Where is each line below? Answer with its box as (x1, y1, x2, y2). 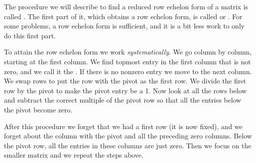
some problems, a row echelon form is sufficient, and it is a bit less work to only (4, 21, 245, 31)
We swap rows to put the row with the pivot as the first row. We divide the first (4, 76, 246, 86)
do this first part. (4, 30, 56, 40)
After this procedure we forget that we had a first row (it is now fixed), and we (4, 121, 243, 131)
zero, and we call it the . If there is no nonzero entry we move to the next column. (4, 66, 252, 76)
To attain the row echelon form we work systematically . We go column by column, (4, 47, 252, 57)
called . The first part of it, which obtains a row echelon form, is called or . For (4, 11, 243, 21)
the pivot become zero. (4, 104, 72, 114)
